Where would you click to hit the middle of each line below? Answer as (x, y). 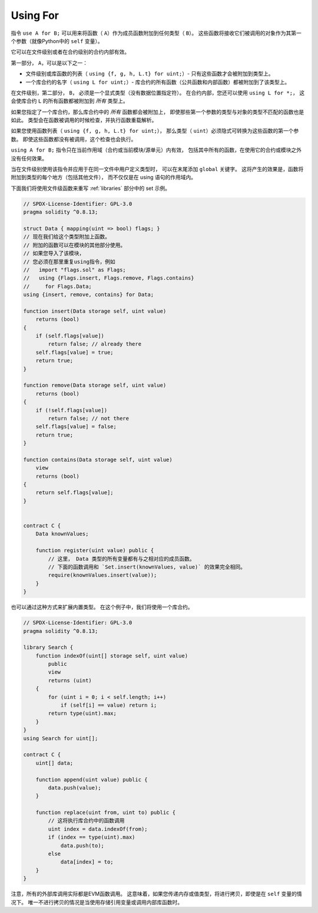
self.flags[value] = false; (76, 427)
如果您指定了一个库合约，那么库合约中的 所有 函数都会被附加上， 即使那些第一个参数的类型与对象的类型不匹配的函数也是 (158, 111)
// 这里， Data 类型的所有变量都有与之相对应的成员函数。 (121, 559)
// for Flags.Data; (58, 286)
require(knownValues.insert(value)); (102, 575)
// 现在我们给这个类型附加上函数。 (67, 237)
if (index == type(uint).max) (92, 837)
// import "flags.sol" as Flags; (74, 270)
